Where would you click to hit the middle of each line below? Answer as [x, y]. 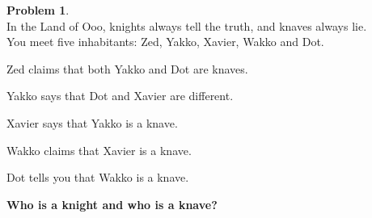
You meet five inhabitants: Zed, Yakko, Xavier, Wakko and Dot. [165, 42]
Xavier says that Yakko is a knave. [92, 122]
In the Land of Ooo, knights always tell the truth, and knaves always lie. [187, 25]
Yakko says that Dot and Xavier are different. [120, 96]
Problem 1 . [38, 10]
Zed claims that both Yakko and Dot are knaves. [127, 68]
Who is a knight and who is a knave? [112, 204]
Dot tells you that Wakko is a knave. [98, 177]
